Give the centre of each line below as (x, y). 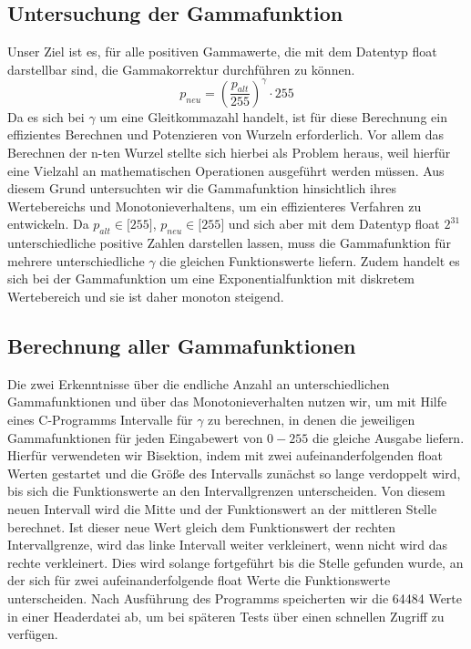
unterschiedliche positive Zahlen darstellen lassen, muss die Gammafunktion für (229, 243)
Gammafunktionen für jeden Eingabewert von (135, 437)
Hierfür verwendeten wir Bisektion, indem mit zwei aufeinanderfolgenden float (225, 455)
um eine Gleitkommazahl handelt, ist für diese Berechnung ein (273, 116)
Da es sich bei (46, 116)
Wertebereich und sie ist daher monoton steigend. (146, 297)
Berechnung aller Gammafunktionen (182, 346)
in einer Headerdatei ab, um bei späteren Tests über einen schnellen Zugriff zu (226, 616)
